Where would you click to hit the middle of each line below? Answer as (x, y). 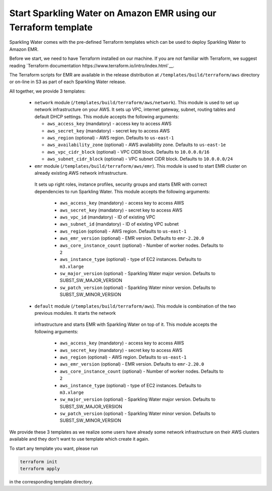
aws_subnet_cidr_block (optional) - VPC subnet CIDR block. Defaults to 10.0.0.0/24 (140, 159)
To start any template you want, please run (54, 448)
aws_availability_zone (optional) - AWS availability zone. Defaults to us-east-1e (137, 145)
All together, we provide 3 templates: (47, 91)
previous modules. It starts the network (75, 313)
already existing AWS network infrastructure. (81, 173)
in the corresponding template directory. (51, 482)
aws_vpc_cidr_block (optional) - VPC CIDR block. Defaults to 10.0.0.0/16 (128, 152)
